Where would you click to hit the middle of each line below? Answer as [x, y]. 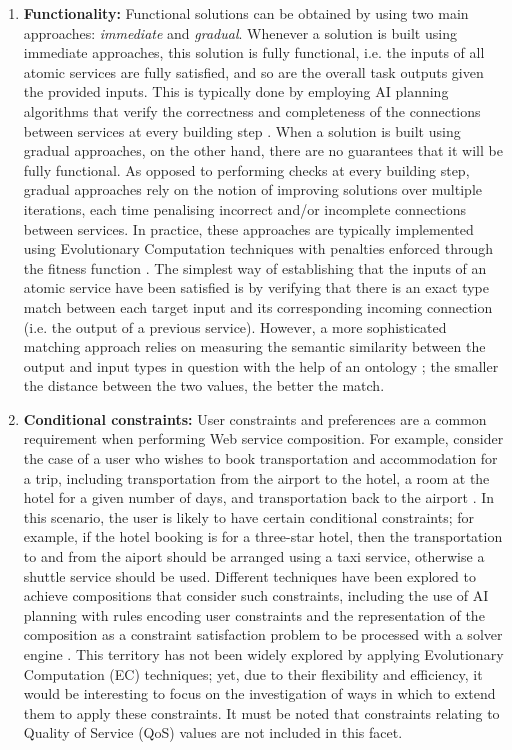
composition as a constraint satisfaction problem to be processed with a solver [263, 634]
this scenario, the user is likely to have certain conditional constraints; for [249, 516]
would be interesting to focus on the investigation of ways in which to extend [259, 693]
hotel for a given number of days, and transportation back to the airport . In [259, 497]
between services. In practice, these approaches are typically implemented [248, 228]
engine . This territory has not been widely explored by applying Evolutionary [263, 654]
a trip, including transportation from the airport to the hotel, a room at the [256, 477]
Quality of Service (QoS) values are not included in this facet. [213, 732]
